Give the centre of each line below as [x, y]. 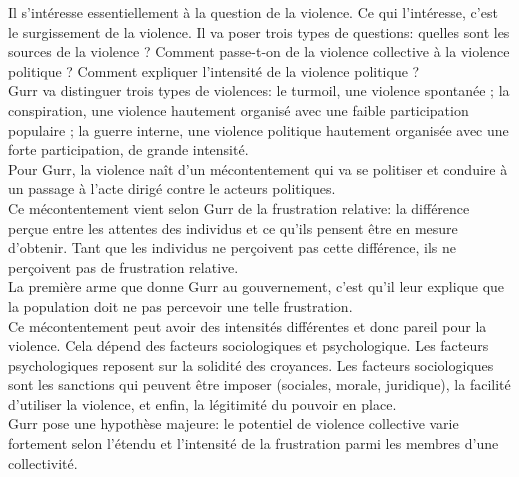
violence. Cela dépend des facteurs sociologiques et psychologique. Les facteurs [248, 345]
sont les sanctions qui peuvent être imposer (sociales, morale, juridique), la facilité [259, 384]
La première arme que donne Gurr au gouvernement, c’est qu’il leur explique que [256, 286]
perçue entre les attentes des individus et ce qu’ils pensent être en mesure [233, 227]
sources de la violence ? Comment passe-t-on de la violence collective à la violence [259, 51]
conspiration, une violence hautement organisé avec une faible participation [238, 109]
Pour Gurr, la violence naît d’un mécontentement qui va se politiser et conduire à [258, 168]
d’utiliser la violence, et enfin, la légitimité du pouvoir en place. [202, 403]
